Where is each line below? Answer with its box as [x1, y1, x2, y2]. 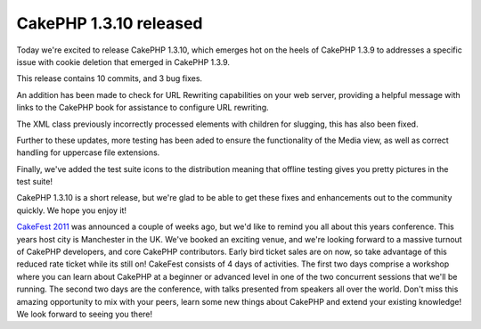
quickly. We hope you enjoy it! [16, 205, 127, 216]
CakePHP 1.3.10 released [16, 13, 203, 33]
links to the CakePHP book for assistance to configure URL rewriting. [16, 103, 269, 113]
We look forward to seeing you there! [16, 308, 153, 319]
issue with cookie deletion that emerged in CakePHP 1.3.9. [16, 56, 231, 67]
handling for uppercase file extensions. [16, 147, 160, 158]
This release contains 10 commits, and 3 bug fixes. [16, 73, 203, 84]
